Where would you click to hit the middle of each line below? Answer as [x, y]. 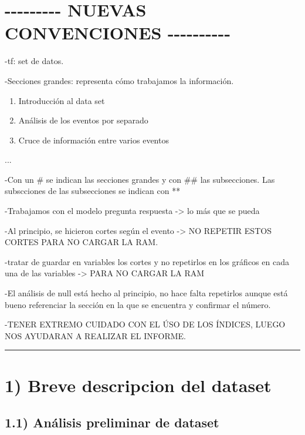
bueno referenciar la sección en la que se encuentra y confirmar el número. [138, 304]
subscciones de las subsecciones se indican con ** [93, 191]
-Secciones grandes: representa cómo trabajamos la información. [119, 80]
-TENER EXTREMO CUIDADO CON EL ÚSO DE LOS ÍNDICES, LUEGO [145, 324]
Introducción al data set [62, 100]
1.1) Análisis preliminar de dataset [112, 422]
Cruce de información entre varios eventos [94, 140]
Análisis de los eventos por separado [83, 120]
